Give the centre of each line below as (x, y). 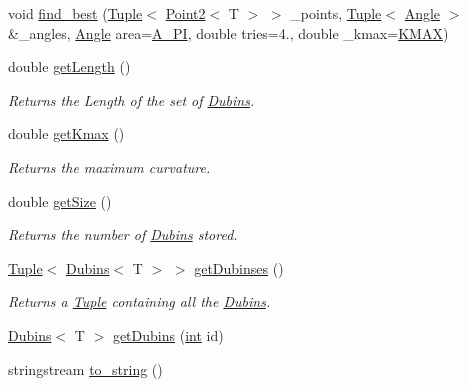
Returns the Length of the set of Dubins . (131, 99)
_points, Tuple (336, 13)
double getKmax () (66, 133)
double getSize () (60, 200)
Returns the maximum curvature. (109, 166)
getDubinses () (239, 267)
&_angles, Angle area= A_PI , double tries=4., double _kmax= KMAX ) (228, 32)
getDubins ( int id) (168, 334)
